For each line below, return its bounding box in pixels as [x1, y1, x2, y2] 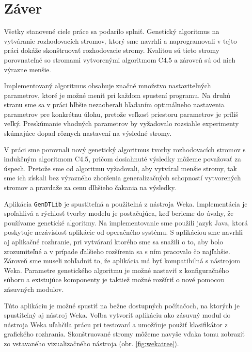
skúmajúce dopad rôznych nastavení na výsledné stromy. [4, 128, 172, 138]
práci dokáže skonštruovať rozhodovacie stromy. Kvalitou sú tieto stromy [4, 45, 220, 55]
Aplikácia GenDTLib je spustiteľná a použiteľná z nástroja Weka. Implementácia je [4, 198, 248, 208]
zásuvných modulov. [4, 284, 64, 294]
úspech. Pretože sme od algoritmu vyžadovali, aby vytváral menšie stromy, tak [4, 163, 237, 173]
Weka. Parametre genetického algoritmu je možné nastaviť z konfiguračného [4, 265, 229, 275]
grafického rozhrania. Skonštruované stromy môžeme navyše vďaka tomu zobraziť [4, 329, 245, 339]
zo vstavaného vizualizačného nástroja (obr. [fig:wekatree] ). [4, 338, 179, 348]
